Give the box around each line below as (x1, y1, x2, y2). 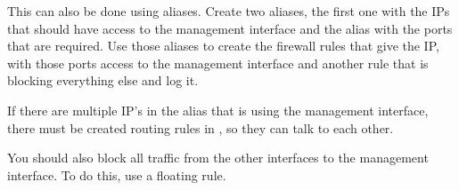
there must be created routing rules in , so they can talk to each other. (7, 118, 394, 137)
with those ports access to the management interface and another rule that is (7, 53, 429, 72)
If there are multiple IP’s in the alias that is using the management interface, (7, 100, 429, 119)
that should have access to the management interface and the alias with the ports (7, 19, 453, 37)
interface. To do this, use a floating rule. (7, 165, 226, 184)
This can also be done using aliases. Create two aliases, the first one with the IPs (7, 2, 450, 20)
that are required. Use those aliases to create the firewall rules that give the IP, (7, 36, 439, 55)
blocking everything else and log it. (7, 71, 199, 90)
